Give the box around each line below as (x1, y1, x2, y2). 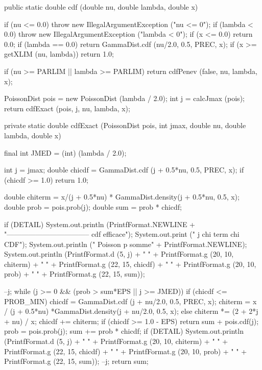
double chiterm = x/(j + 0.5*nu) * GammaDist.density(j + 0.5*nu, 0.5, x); (4, 191, 240, 202)
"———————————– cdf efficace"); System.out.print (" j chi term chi (4, 229, 240, 239)
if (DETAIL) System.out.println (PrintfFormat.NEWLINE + (4, 218, 196, 229)
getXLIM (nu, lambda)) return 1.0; (4, 48, 114, 59)
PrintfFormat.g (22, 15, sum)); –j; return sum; (4, 356, 149, 366)
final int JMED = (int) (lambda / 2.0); (4, 147, 127, 158)
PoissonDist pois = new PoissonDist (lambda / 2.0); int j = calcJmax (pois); (4, 93, 245, 104)
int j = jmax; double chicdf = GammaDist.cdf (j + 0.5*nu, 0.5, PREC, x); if (4, 164, 244, 175)
